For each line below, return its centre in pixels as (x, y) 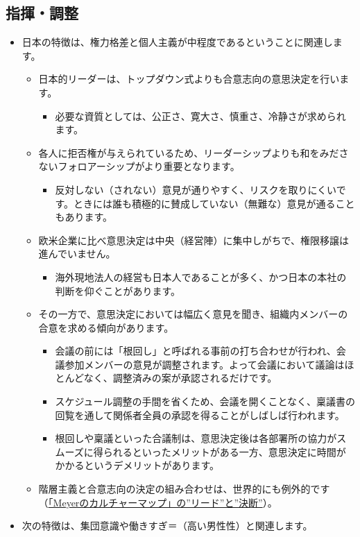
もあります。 (84, 217)
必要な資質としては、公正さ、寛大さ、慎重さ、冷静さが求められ (200, 116)
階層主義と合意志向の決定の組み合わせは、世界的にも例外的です (184, 489)
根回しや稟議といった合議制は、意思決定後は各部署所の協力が (196, 438)
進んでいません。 (77, 254)
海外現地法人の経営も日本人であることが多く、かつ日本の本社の (201, 276)
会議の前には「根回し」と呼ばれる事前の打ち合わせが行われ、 (196, 351)
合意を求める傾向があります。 (106, 327)
